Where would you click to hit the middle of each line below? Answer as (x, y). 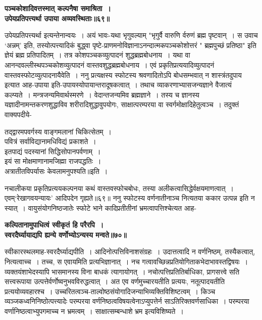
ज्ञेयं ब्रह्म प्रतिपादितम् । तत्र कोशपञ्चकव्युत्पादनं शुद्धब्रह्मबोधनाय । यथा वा (97, 55)
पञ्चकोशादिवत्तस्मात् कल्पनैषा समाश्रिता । (58, 8)
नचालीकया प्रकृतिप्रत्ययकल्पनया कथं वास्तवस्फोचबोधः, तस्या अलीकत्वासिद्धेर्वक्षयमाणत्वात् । (119, 188)
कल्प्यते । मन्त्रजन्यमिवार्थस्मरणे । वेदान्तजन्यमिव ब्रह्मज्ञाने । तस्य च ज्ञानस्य (102, 94)
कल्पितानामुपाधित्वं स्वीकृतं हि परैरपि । (54, 225)
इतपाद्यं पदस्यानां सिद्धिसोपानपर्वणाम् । (53, 151)
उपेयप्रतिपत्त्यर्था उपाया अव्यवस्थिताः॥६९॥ (57, 18)
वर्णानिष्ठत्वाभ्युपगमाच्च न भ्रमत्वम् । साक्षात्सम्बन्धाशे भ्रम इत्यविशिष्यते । (94, 311)
